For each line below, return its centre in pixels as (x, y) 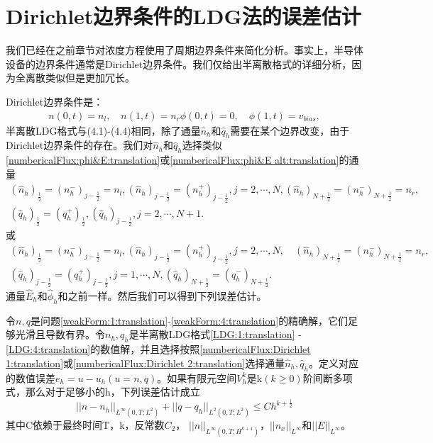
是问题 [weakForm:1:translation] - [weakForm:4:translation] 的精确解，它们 (189, 320)
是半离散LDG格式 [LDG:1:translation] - (215, 334)
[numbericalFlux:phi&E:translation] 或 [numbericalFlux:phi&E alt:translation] (172, 160)
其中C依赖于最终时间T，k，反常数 (85, 424)
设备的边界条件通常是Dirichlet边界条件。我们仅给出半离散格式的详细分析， (179, 63)
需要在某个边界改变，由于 (290, 130)
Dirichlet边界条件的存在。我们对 (80, 145)
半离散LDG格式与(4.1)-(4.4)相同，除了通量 (103, 130)
